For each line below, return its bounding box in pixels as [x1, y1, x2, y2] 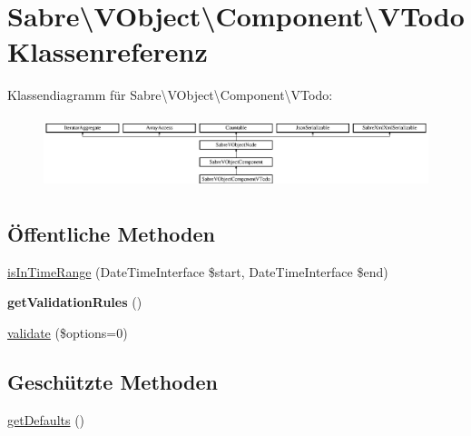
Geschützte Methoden [7, 367, 218, 395]
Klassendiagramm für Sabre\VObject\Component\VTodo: [7, 85, 333, 104]
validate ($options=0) [7, 322, 128, 342]
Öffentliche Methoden [7, 219, 215, 247]
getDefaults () [7, 410, 85, 429]
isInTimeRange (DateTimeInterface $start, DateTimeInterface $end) [7, 262, 388, 281]
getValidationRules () [7, 292, 142, 312]
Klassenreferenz [7, 33, 208, 70]
